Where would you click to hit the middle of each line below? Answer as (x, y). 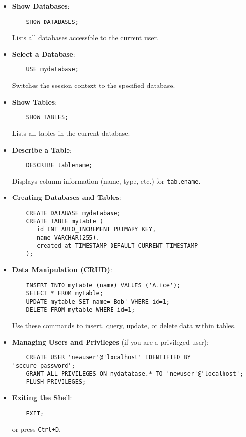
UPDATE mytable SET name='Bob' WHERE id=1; (98, 301)
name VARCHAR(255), (68, 238)
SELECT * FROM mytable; (65, 294)
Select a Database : (44, 54)
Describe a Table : (42, 149)
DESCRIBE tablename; (59, 165)
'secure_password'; (44, 366)
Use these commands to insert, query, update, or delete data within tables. (124, 325)
